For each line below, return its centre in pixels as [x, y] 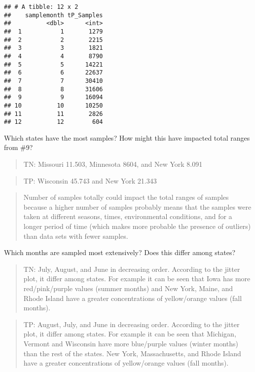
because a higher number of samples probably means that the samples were [137, 206]
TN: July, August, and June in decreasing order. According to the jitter [132, 269]
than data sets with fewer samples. [76, 236]
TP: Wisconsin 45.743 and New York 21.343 [90, 180]
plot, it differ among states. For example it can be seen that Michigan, [130, 334]
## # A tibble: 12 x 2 [41, 7]
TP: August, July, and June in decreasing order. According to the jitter [131, 324]
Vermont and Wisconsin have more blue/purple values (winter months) [131, 343]
